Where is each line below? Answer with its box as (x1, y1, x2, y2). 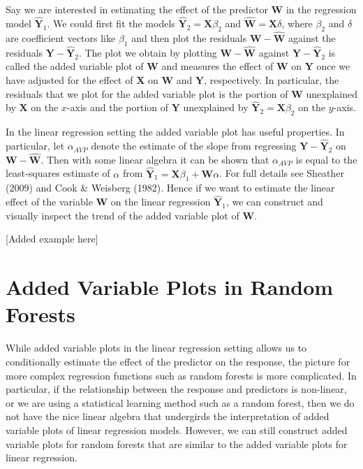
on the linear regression (110, 194, 211, 209)
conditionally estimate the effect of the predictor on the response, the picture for (6, 354, 350, 368)
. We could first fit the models (47, 15, 175, 30)
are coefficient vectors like (6, 30, 116, 45)
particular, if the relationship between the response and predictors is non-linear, (6, 382, 347, 396)
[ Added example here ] (6, 231, 98, 246)
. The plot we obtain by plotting (78, 45, 217, 59)
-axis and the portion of (66, 100, 169, 115)
